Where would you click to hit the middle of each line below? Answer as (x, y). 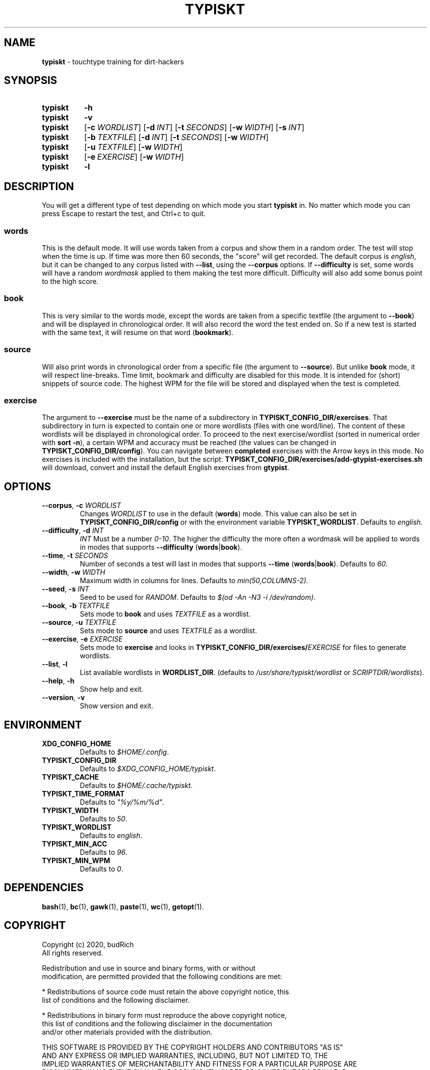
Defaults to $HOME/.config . (124, 752)
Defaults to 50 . (104, 818)
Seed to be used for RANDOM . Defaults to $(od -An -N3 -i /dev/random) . (198, 597)
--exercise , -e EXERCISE (82, 639)
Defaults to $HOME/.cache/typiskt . (136, 785)
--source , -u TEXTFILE (79, 622)
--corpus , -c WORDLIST (81, 506)
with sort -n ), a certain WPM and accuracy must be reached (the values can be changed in (189, 443)
